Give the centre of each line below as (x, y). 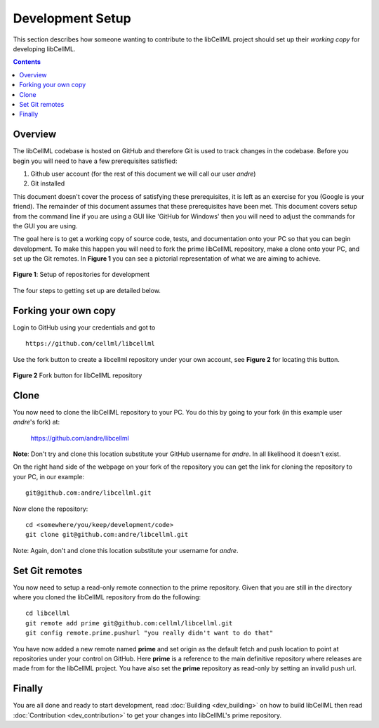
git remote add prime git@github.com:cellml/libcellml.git (129, 623)
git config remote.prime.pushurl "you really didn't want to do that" (149, 633)
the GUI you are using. (45, 226)
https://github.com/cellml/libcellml (91, 344)
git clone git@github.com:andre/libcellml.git (107, 535)
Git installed (48, 183)
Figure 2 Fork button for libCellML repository (78, 375)
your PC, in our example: (48, 476)
